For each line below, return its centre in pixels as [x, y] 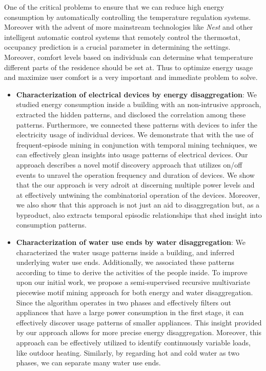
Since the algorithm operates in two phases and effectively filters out [124, 302]
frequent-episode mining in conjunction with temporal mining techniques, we [137, 144]
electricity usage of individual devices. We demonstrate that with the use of [135, 135]
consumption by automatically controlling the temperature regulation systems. [128, 17]
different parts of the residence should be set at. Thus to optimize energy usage [129, 67]
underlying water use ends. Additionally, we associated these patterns [125, 262]
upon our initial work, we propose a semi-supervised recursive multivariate [133, 282]
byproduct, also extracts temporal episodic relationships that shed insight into [139, 214]
